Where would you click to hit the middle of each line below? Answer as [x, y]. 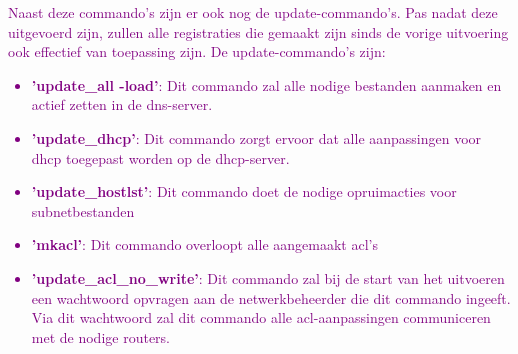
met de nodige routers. [101, 336]
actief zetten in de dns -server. [122, 104]
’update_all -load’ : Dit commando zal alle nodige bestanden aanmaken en [266, 84]
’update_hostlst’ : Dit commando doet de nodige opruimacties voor [244, 191]
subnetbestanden [83, 210]
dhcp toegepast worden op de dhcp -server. [160, 157]
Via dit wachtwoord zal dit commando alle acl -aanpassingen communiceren [261, 317]
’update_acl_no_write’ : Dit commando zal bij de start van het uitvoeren [268, 277]
